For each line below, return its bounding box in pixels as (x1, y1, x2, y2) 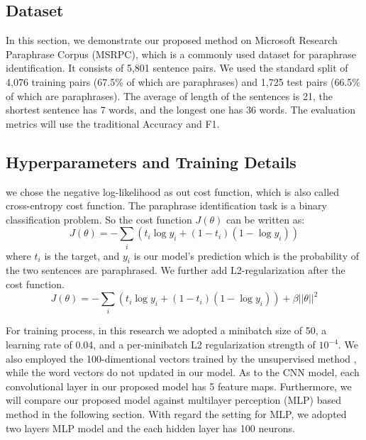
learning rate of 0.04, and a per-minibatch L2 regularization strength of (6, 337, 316, 352)
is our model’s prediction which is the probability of (133, 248, 359, 263)
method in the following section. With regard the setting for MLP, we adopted (6, 407, 347, 422)
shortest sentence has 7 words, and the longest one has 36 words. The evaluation (6, 102, 356, 117)
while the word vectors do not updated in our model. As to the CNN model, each (6, 365, 360, 380)
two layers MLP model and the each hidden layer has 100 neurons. (6, 420, 295, 435)
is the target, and (44, 248, 120, 263)
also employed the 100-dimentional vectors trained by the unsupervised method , (6, 351, 357, 365)
